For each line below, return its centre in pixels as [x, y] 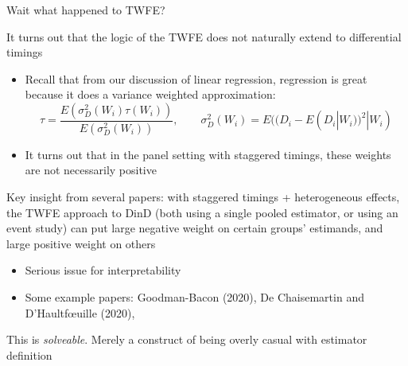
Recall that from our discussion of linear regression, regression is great [196, 78]
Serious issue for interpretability [103, 270]
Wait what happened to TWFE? [86, 10]
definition [29, 354]
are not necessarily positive [91, 170]
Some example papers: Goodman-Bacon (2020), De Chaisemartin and [194, 297]
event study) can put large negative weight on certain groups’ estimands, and [195, 228]
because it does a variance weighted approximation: [150, 94]
